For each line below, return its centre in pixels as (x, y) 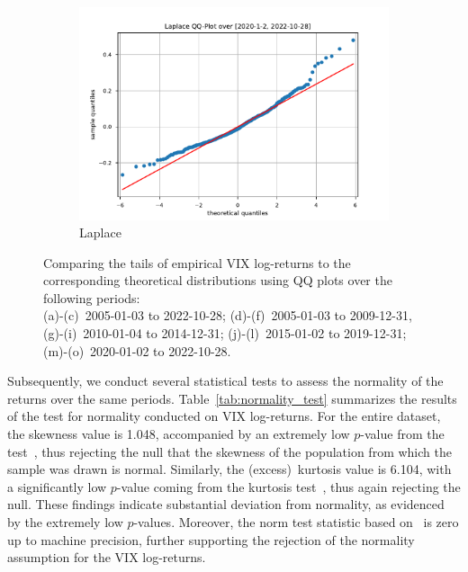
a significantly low (57, 486)
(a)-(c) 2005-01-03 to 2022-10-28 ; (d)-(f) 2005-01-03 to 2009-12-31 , (228, 315)
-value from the (402, 434)
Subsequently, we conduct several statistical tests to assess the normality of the (225, 381)
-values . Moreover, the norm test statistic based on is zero (296, 522)
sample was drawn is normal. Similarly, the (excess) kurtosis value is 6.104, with (229, 469)
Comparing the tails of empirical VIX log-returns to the (197, 262)
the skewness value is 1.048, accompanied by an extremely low (179, 434)
